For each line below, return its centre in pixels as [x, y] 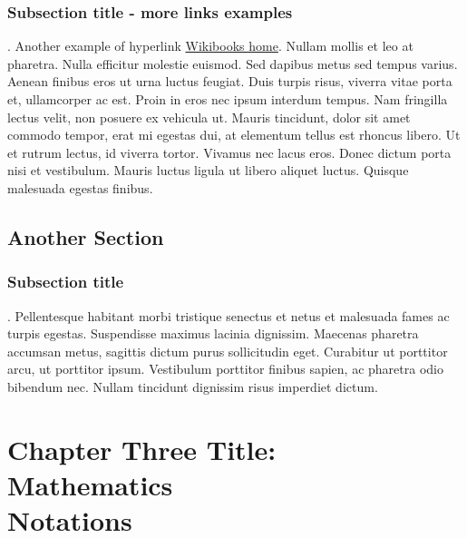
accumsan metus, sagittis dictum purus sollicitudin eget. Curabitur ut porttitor [228, 351]
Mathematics [90, 484]
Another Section [86, 236]
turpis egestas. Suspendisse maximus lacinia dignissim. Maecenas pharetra [213, 333]
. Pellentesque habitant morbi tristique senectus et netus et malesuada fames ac [229, 315]
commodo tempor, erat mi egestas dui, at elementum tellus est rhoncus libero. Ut [234, 135]
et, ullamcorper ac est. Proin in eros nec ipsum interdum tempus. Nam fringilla [228, 99]
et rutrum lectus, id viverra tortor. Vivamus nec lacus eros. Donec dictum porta [229, 152]
